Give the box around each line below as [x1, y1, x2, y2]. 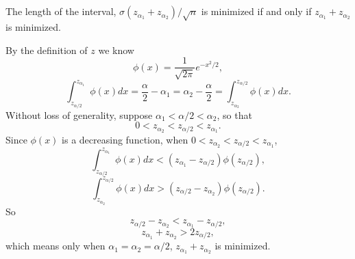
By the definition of [5, 42, 88, 57]
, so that [217, 107, 252, 122]
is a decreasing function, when [62, 132, 188, 146]
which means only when [5, 238, 106, 253]
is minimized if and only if [201, 4, 312, 18]
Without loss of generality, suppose [5, 107, 153, 122]
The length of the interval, [5, 4, 117, 18]
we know [98, 42, 134, 57]
